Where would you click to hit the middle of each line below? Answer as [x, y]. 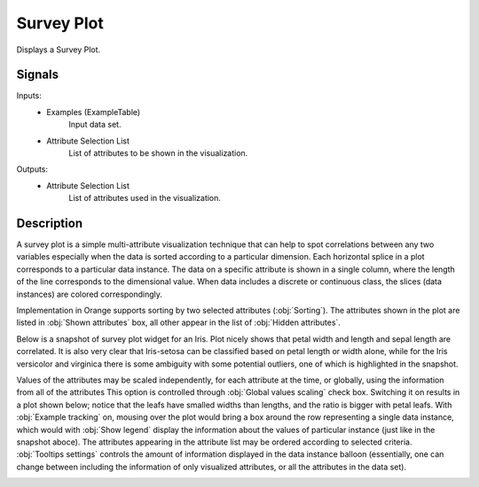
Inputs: [29, 96]
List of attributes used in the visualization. [145, 198]
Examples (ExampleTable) [94, 112]
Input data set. [95, 125]
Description [50, 223]
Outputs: [32, 169]
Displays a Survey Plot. [59, 50]
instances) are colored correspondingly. [90, 294]
